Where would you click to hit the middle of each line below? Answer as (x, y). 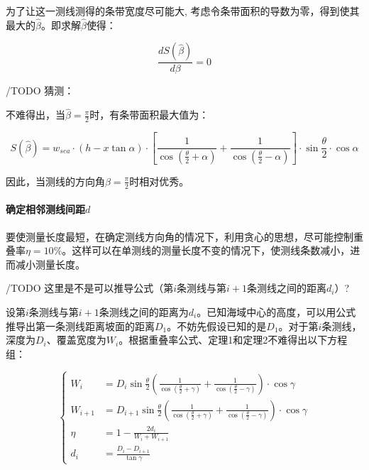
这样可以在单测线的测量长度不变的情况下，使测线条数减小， (211, 250)
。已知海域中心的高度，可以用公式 (276, 311)
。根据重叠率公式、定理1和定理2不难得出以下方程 (233, 340)
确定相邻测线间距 (45, 209)
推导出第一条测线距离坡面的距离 (80, 326)
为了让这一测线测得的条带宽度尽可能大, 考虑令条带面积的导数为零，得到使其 (183, 11)
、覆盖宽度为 (76, 340)
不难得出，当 (35, 115)
